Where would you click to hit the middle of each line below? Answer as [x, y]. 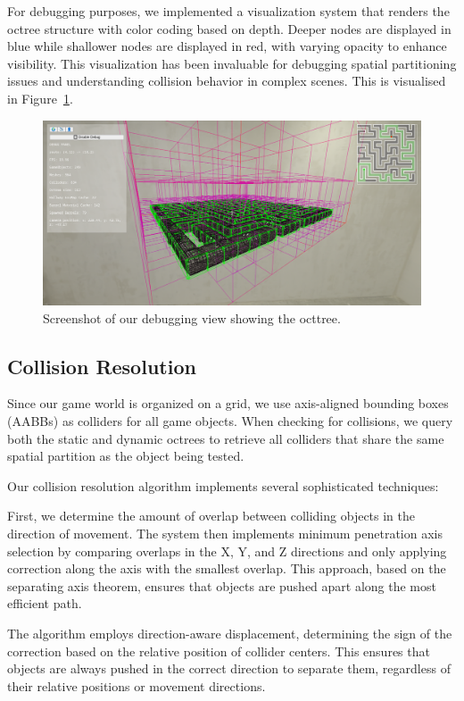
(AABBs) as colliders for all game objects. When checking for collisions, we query [230, 420]
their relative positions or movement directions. [137, 685]
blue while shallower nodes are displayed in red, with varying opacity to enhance [227, 46]
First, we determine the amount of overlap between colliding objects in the [211, 516]
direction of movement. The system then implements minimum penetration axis [225, 533]
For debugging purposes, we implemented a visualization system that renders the [228, 11]
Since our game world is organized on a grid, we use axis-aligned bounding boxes [228, 403]
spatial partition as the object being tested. [126, 456]
